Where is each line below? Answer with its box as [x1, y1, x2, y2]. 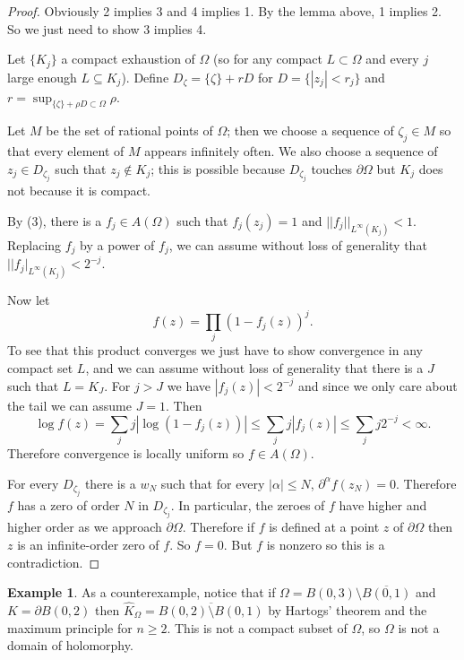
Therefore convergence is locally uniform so [7, 444, 245, 463]
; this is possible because [150, 159, 285, 178]
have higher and [339, 496, 427, 515]
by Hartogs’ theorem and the [268, 601, 427, 620]
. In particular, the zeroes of [170, 496, 325, 515]
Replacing [7, 235, 62, 254]
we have [167, 376, 211, 395]
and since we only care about [297, 376, 458, 395]
